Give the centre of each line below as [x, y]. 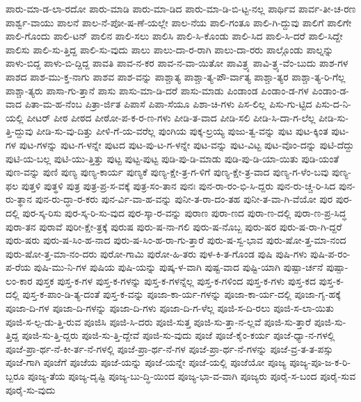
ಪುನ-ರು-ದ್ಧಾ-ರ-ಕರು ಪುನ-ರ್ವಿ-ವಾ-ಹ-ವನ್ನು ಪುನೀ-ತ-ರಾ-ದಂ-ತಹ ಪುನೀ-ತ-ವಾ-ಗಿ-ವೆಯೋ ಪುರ [184, 199]
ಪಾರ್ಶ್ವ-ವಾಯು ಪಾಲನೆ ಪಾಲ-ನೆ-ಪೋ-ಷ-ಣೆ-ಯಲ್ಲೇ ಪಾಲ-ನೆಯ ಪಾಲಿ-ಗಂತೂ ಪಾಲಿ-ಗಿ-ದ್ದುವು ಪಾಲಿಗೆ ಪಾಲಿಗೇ [179, 22]
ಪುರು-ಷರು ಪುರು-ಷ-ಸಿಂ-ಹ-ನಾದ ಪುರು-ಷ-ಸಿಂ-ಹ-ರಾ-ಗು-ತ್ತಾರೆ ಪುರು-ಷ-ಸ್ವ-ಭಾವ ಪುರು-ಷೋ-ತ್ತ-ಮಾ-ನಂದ [176, 240]
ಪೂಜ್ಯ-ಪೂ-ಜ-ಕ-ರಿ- [320, 362]
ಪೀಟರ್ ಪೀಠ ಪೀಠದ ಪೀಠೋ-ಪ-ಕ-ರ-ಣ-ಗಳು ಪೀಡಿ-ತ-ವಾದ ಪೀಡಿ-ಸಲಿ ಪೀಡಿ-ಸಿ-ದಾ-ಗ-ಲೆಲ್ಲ [171, 117]
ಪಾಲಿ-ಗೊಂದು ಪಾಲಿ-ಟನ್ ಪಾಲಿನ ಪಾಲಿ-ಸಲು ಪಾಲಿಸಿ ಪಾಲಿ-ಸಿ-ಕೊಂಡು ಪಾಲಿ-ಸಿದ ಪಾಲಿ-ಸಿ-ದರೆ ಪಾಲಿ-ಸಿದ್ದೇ [174, 36]
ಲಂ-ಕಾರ [19, 280]
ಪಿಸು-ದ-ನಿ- [333, 104]
